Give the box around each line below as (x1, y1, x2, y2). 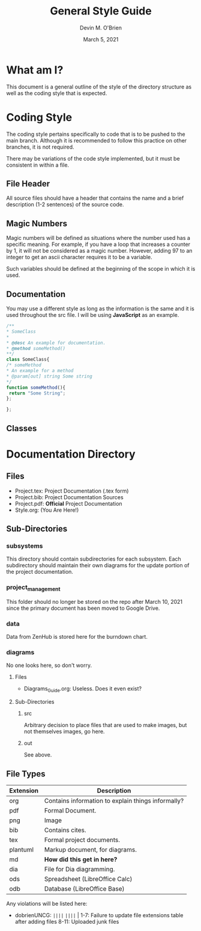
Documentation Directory (6, 447, 136, 461)
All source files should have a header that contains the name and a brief (6, 194, 184, 202)
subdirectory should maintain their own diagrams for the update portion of (6, 562, 190, 569)
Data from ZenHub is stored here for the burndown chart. (6, 633, 148, 641)
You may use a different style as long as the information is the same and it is (6, 305, 195, 312)
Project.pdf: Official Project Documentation (14, 500, 122, 507)
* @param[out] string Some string (6, 373, 93, 379)
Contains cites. (44, 826, 86, 834)
